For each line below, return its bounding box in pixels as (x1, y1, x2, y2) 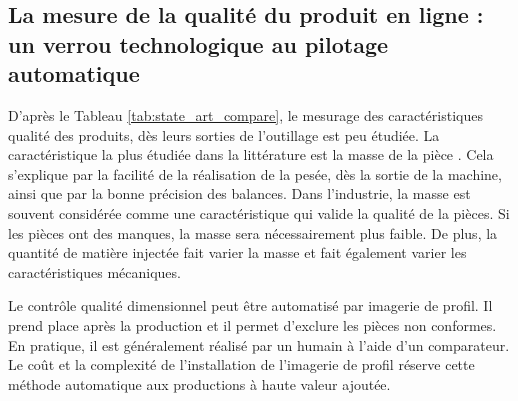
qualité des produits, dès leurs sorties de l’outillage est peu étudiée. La (8, 124, 440, 145)
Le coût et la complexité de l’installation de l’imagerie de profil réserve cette (8, 354, 475, 375)
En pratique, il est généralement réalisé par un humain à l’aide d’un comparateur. (8, 334, 510, 355)
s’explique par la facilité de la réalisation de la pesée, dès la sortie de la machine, (8, 163, 502, 184)
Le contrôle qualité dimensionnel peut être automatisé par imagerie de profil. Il (8, 295, 493, 316)
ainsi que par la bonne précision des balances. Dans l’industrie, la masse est (8, 183, 471, 204)
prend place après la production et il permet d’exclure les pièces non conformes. (8, 314, 497, 335)
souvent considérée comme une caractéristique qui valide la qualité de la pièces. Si (8, 202, 510, 223)
